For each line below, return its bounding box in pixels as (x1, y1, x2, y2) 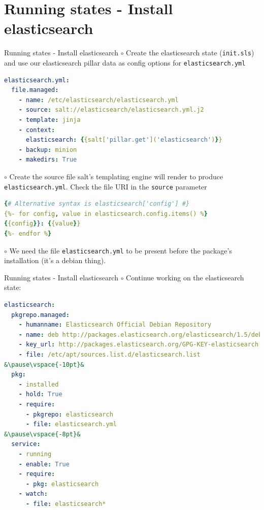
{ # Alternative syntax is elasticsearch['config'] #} (4, 200, 190, 208)
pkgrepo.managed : (11, 311, 70, 318)
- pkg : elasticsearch (25, 480, 99, 488)
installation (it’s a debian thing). (4, 255, 106, 266)
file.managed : (11, 86, 59, 94)
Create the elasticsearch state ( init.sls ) (126, 47, 254, 58)
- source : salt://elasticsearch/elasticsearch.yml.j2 (18, 106, 204, 114)
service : (11, 440, 41, 448)
